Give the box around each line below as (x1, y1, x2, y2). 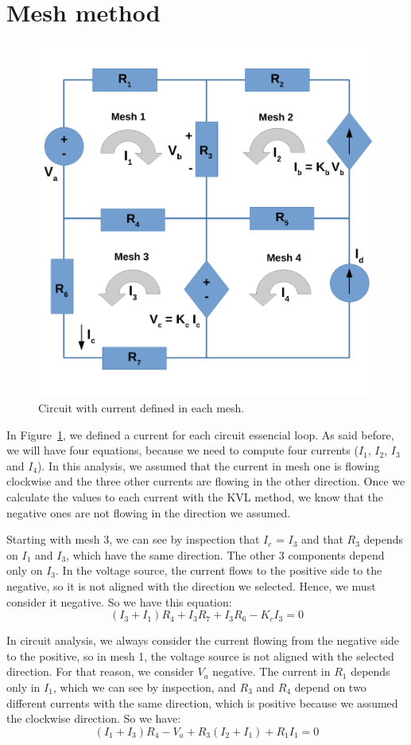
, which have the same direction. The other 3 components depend (66, 546, 385, 563)
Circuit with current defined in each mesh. (38, 400, 245, 416)
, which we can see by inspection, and (52, 679, 236, 696)
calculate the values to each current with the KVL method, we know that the (6, 489, 383, 505)
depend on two (294, 679, 366, 696)
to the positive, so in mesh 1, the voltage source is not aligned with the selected (6, 647, 394, 664)
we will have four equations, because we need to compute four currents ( (6, 442, 359, 458)
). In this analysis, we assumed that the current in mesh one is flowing (37, 457, 380, 474)
